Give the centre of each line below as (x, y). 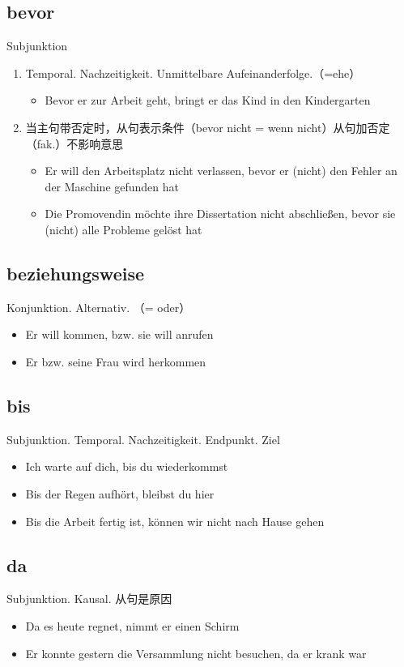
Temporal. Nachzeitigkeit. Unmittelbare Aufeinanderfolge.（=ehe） (193, 73)
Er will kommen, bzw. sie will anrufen (119, 334)
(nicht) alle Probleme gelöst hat (123, 229)
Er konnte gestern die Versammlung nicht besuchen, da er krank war (196, 653)
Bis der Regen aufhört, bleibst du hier (120, 493)
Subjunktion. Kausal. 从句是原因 (89, 599)
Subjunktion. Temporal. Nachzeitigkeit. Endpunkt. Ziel (143, 439)
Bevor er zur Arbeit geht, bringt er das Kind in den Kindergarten (208, 100)
